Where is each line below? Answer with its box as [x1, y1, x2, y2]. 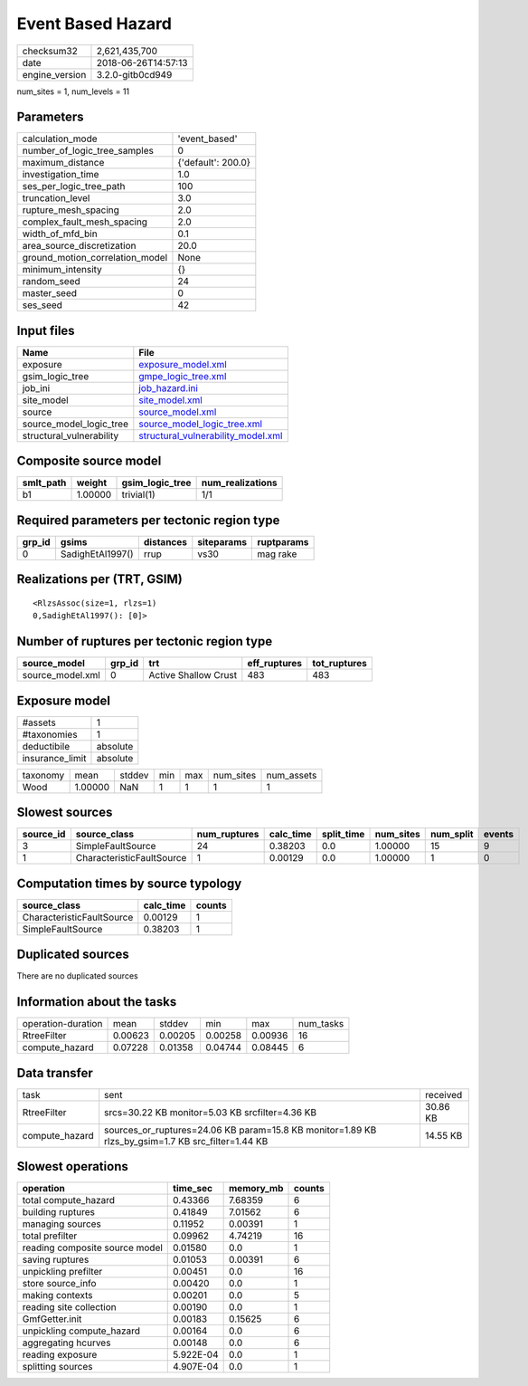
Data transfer [16, 1065, 94, 1081]
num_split [429, 828, 474, 841]
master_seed [22, 287, 77, 300]
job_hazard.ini [138, 381, 199, 394]
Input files [16, 322, 76, 339]
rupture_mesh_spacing [22, 204, 119, 216]
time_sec [173, 1182, 212, 1195]
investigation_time [22, 168, 99, 181]
